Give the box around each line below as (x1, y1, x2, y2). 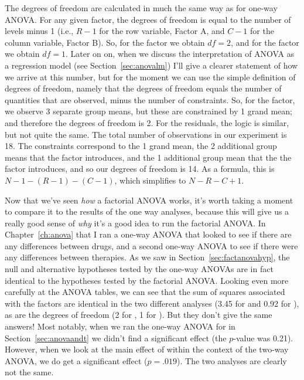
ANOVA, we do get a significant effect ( (5, 354, 148, 367)
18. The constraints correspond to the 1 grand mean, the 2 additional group (5, 140, 277, 152)
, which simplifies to (114, 174, 186, 186)
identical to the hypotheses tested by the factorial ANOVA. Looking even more (5, 274, 289, 286)
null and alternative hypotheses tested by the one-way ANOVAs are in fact (5, 263, 274, 275)
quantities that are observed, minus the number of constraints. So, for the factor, (5, 93, 295, 106)
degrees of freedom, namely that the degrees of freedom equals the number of (5, 82, 282, 94)
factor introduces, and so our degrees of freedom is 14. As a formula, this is (5, 162, 275, 175)
